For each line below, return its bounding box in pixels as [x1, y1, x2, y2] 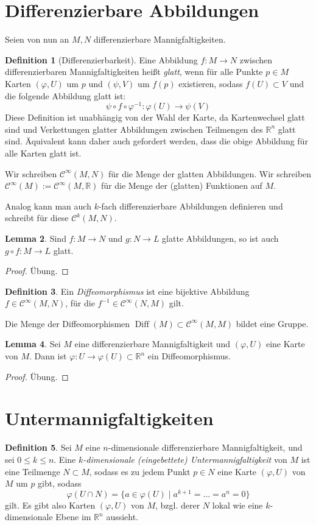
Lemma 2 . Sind [5, 231, 66, 244]
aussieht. [106, 510, 139, 523]
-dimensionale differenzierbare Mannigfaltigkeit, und [108, 441, 303, 454]
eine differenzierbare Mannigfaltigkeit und [74, 337, 231, 350]
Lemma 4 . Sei [5, 337, 61, 350]
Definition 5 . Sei [5, 441, 72, 454]
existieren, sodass [178, 77, 243, 90]
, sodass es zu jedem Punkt [89, 465, 191, 477]
